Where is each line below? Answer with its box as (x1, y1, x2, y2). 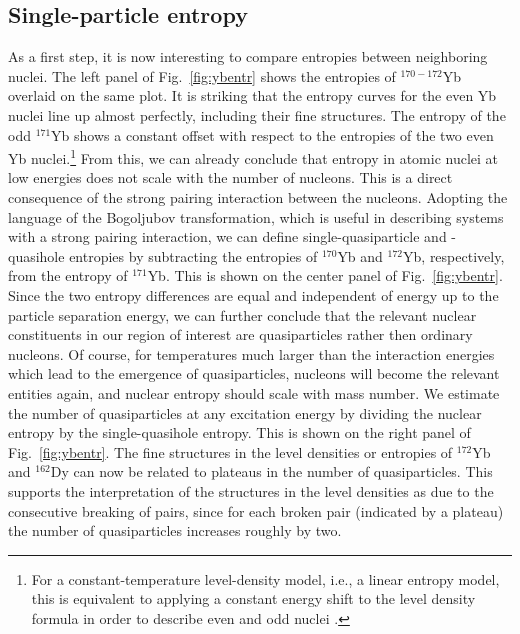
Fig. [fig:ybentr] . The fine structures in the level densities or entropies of (8, 441, 453, 462)
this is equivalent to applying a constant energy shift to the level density (31, 588, 476, 609)
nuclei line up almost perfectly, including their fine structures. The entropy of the (8, 104, 506, 125)
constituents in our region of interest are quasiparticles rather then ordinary (8, 324, 473, 345)
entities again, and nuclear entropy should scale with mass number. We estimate (8, 382, 500, 403)
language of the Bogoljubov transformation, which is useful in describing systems (8, 206, 504, 227)
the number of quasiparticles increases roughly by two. (8, 520, 342, 541)
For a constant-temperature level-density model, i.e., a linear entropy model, (31, 568, 500, 589)
